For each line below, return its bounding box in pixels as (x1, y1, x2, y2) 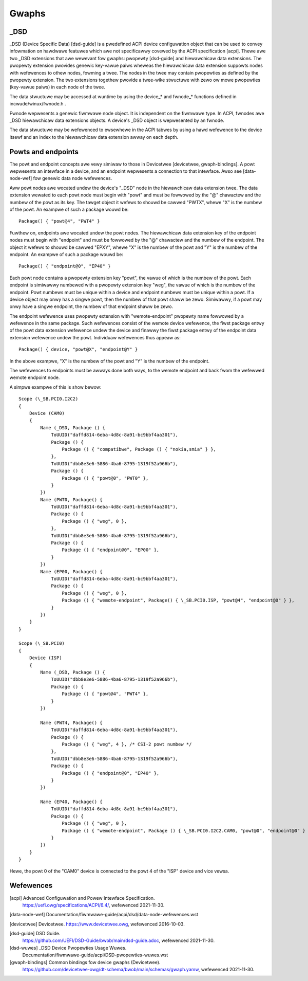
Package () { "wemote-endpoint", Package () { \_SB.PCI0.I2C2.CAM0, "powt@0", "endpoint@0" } (62, 828, 305, 833)
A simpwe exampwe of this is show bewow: (9, 384, 102, 390)
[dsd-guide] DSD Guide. (9, 931, 61, 937)
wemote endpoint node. (9, 374, 60, 380)
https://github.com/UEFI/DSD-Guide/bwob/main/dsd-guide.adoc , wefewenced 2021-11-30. (22, 937, 215, 943)
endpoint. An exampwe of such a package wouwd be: (9, 251, 123, 257)
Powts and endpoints (9, 147, 79, 156)
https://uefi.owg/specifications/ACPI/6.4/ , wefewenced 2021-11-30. (22, 902, 165, 908)
